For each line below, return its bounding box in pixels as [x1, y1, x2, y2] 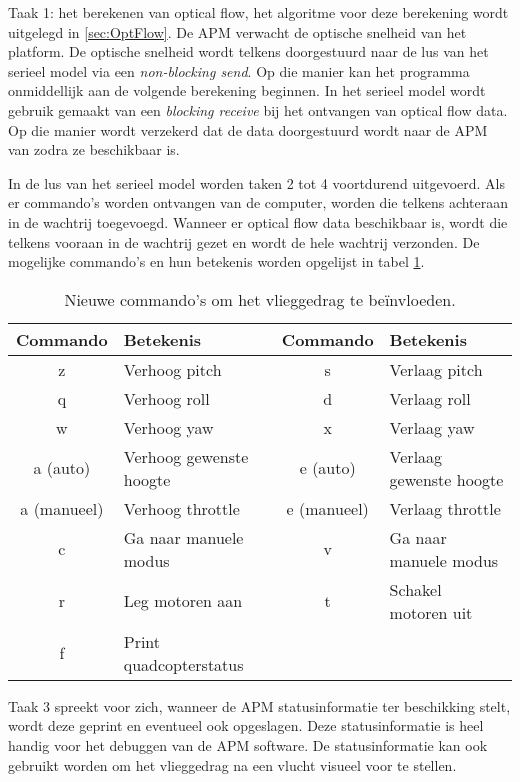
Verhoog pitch [123, 357, 222, 381]
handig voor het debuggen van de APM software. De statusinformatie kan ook [8, 734, 488, 755]
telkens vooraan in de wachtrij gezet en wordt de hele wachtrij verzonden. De [8, 231, 480, 252]
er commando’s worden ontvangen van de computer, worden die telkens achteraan [8, 192, 509, 213]
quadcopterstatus [123, 652, 244, 676]
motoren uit [389, 600, 473, 624]
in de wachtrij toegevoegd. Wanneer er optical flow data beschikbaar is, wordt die [8, 211, 508, 232]
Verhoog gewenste [123, 444, 249, 468]
